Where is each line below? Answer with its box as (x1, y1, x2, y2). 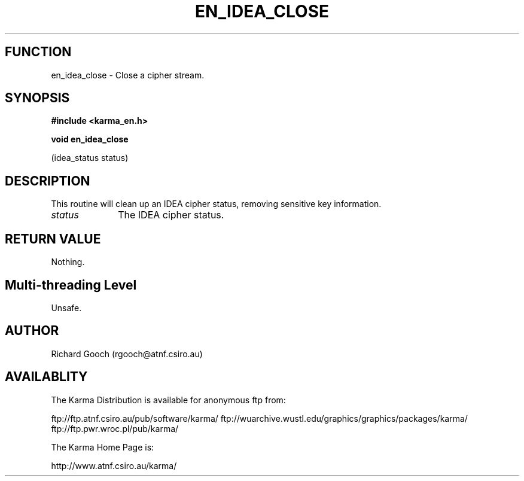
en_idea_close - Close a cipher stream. (51, 69, 205, 80)
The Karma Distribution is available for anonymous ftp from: (51, 394, 286, 405)
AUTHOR (5, 323, 59, 339)
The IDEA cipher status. (118, 209, 224, 221)
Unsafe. (51, 302, 82, 313)
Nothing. (51, 257, 85, 267)
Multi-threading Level (5, 277, 137, 293)
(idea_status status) (51, 153, 129, 163)
